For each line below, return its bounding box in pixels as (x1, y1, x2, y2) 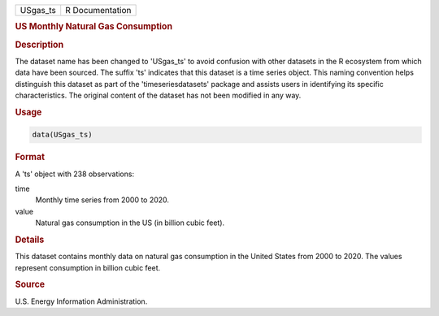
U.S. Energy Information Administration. (15, 297, 148, 306)
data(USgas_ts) (32, 130, 93, 140)
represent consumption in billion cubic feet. (15, 262, 161, 272)
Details (15, 234, 45, 245)
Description (15, 39, 64, 50)
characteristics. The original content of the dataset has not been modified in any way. (15, 90, 302, 101)
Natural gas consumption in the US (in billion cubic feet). (35, 218, 225, 227)
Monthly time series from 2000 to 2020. (35, 195, 170, 205)
